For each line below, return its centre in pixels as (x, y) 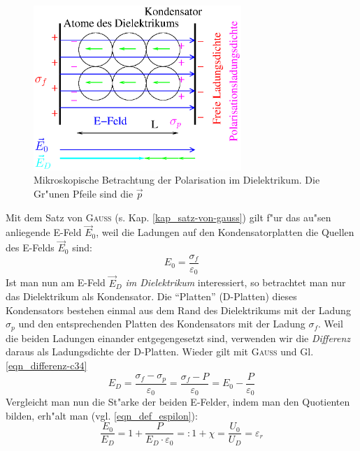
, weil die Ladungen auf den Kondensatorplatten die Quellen (225, 232)
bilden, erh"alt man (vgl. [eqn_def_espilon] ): (102, 415)
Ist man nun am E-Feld (56, 282)
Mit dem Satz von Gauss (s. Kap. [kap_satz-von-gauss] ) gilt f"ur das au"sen (168, 217)
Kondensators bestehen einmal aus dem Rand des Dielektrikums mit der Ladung (178, 310)
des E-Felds (30, 247)
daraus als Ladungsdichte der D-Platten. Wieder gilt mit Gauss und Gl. (160, 352)
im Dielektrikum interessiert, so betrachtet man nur (236, 282)
